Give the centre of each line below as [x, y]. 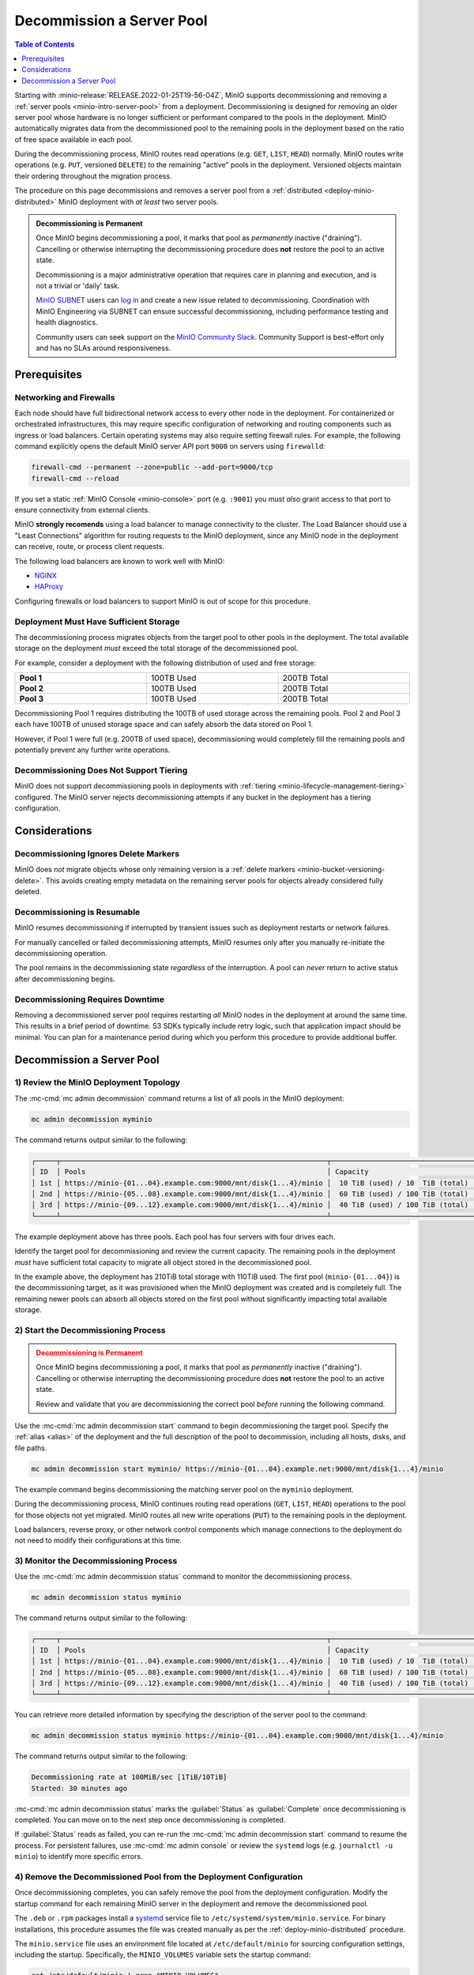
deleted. [28, 892]
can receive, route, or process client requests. [90, 547]
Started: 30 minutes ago [79, 1788]
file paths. [31, 1448]
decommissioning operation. [61, 953]
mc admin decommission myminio [92, 1119]
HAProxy [49, 587]
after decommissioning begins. [65, 979]
